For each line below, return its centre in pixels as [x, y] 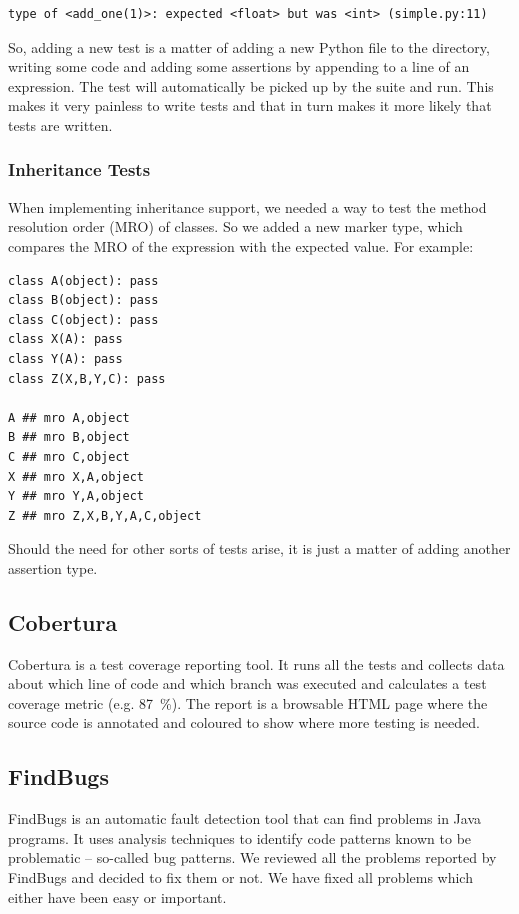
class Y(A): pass [65, 358]
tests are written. [60, 124]
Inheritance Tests [79, 169]
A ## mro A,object [69, 417]
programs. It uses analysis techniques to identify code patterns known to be [240, 837]
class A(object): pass [83, 280]
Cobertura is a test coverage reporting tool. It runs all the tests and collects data [256, 663]
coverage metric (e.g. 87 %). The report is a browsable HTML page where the [248, 702]
